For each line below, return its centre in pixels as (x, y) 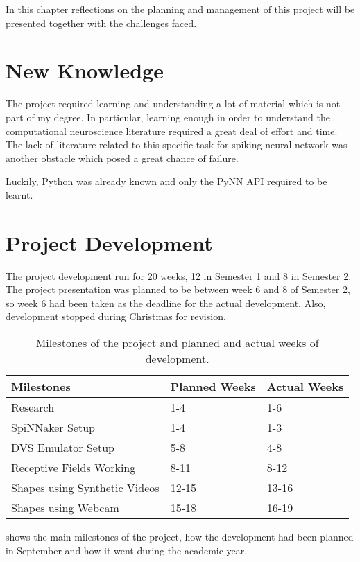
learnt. (19, 194)
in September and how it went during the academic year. (127, 550)
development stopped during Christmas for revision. (116, 316)
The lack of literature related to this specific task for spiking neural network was (177, 144)
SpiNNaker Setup (53, 427)
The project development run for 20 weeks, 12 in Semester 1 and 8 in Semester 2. (179, 275)
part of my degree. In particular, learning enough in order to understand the (168, 117)
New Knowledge (85, 70)
